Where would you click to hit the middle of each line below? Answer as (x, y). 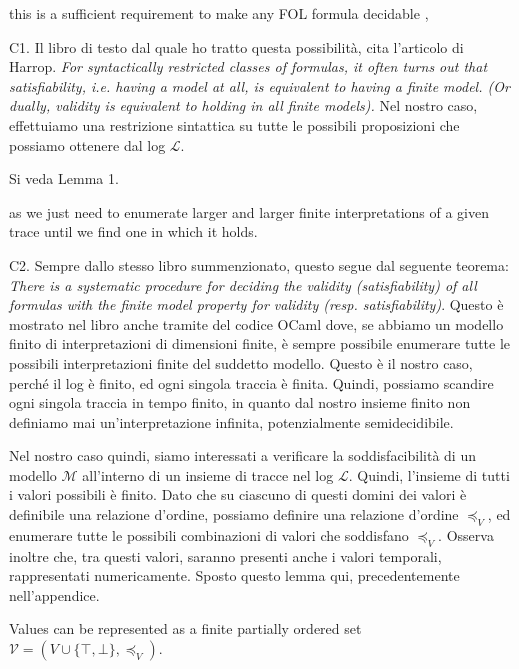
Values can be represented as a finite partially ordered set (185, 628)
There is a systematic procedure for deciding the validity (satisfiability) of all (243, 284)
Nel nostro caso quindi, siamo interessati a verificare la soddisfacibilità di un (242, 455)
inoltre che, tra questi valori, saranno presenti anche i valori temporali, (225, 555)
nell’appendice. (54, 594)
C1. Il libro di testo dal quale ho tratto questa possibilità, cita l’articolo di (236, 46)
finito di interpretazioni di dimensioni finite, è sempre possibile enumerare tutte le (260, 343)
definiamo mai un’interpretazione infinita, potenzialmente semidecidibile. (231, 421)
